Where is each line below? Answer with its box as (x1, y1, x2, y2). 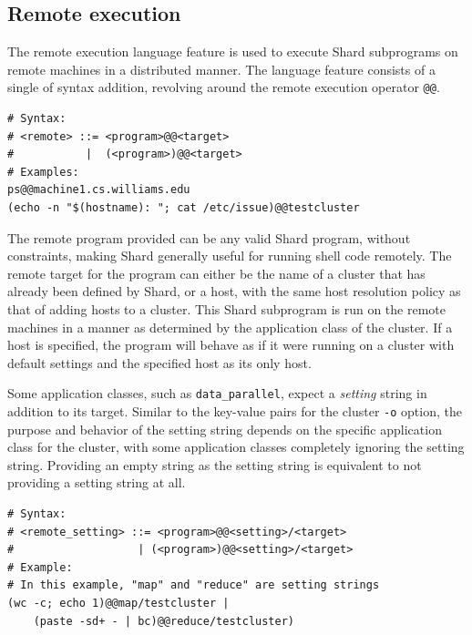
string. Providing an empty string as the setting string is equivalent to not (7, 455, 422, 474)
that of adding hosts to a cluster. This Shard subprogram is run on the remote (7, 299, 446, 318)
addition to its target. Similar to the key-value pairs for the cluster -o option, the (7, 402, 462, 421)
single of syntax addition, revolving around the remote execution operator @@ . (7, 77, 440, 97)
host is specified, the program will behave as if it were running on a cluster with (7, 335, 455, 354)
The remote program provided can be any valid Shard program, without (7, 228, 411, 247)
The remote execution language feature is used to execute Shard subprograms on (7, 42, 458, 61)
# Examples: (7, 165, 79, 179)
